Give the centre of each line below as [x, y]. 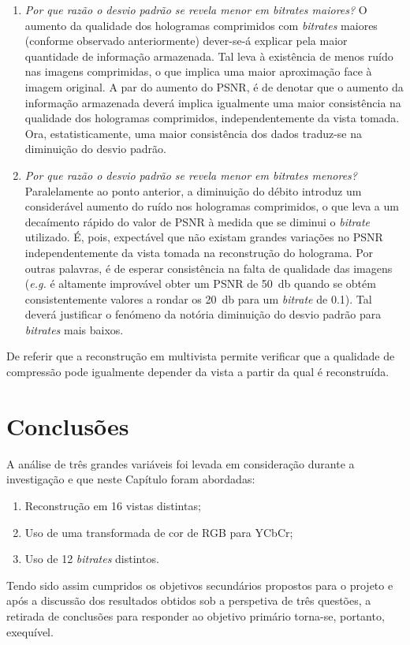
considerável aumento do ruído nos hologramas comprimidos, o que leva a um [212, 206]
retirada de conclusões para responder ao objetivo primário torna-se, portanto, [196, 615]
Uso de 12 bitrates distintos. [92, 559]
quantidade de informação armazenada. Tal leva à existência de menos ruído [209, 56]
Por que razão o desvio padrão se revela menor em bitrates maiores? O [196, 9]
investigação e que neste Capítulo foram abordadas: [131, 479]
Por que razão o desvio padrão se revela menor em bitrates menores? [191, 175]
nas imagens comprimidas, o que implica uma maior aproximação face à [198, 71]
